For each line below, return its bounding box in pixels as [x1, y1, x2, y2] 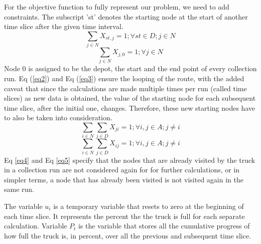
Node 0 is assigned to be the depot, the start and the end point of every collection [4, 63, 257, 74]
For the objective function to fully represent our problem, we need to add [4, 2, 229, 12]
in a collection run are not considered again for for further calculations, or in [4, 164, 240, 175]
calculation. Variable [4, 220, 67, 231]
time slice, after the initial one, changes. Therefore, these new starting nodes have [4, 102, 255, 113]
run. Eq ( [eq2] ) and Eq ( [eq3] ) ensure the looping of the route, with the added [4, 73, 244, 84]
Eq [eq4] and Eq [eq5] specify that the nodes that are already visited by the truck [4, 154, 255, 165]
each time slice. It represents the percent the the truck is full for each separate [4, 210, 245, 221]
